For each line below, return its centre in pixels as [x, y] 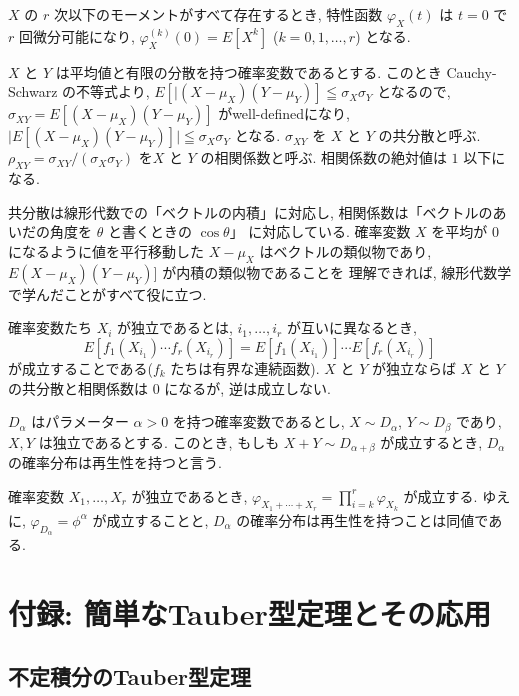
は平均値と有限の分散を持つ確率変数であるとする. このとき [248, 71]
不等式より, [113, 91]
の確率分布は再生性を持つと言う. [115, 462]
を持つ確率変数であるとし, [258, 421]
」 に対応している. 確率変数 [320, 231]
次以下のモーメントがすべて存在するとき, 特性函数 [218, 14]
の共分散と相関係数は [78, 387]
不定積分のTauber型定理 [130, 676]
